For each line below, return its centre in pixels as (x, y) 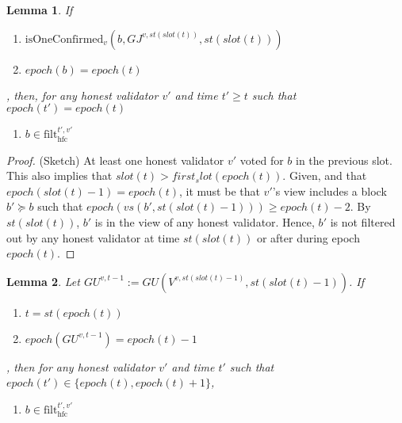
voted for (262, 160)
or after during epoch (308, 237)
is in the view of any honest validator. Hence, (205, 221)
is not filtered (363, 221)
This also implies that (59, 175)
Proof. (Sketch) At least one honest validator (115, 160)
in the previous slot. (344, 160)
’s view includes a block (329, 191)
